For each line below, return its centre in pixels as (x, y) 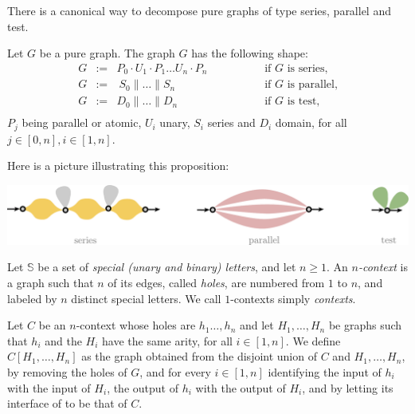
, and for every (175, 371)
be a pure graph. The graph (107, 53)
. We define (313, 340)
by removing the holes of (67, 371)
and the (63, 340)
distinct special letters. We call (146, 298)
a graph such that (51, 282)
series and (231, 122)
